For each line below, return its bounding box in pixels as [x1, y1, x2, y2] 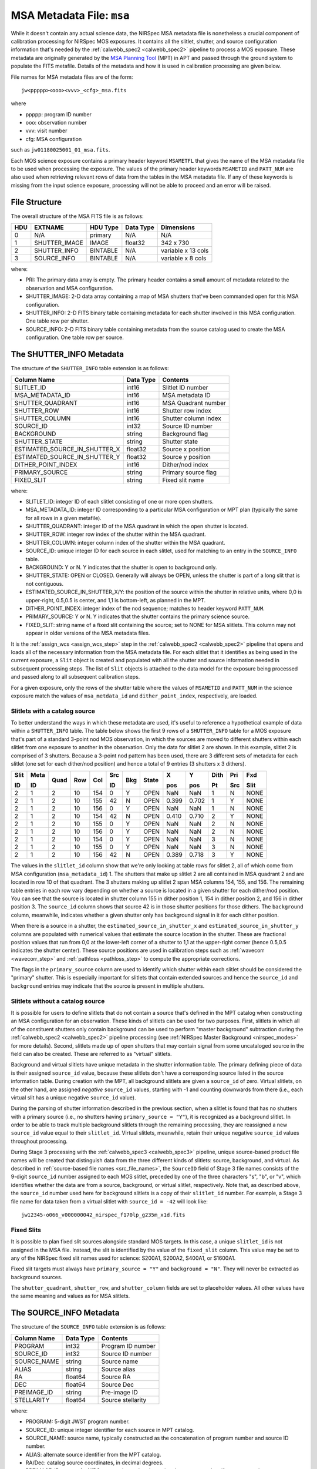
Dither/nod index [162, 460, 208, 468]
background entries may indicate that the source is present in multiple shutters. [11, 982, 205, 990]
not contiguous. [25, 580, 64, 587]
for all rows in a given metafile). [25, 514, 102, 521]
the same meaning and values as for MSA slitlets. [11, 1293, 130, 1300]
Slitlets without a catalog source [11, 997, 105, 1005]
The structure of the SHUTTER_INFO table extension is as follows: [11, 365, 169, 372]
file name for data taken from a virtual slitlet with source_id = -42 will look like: [11, 1198, 208, 1205]
